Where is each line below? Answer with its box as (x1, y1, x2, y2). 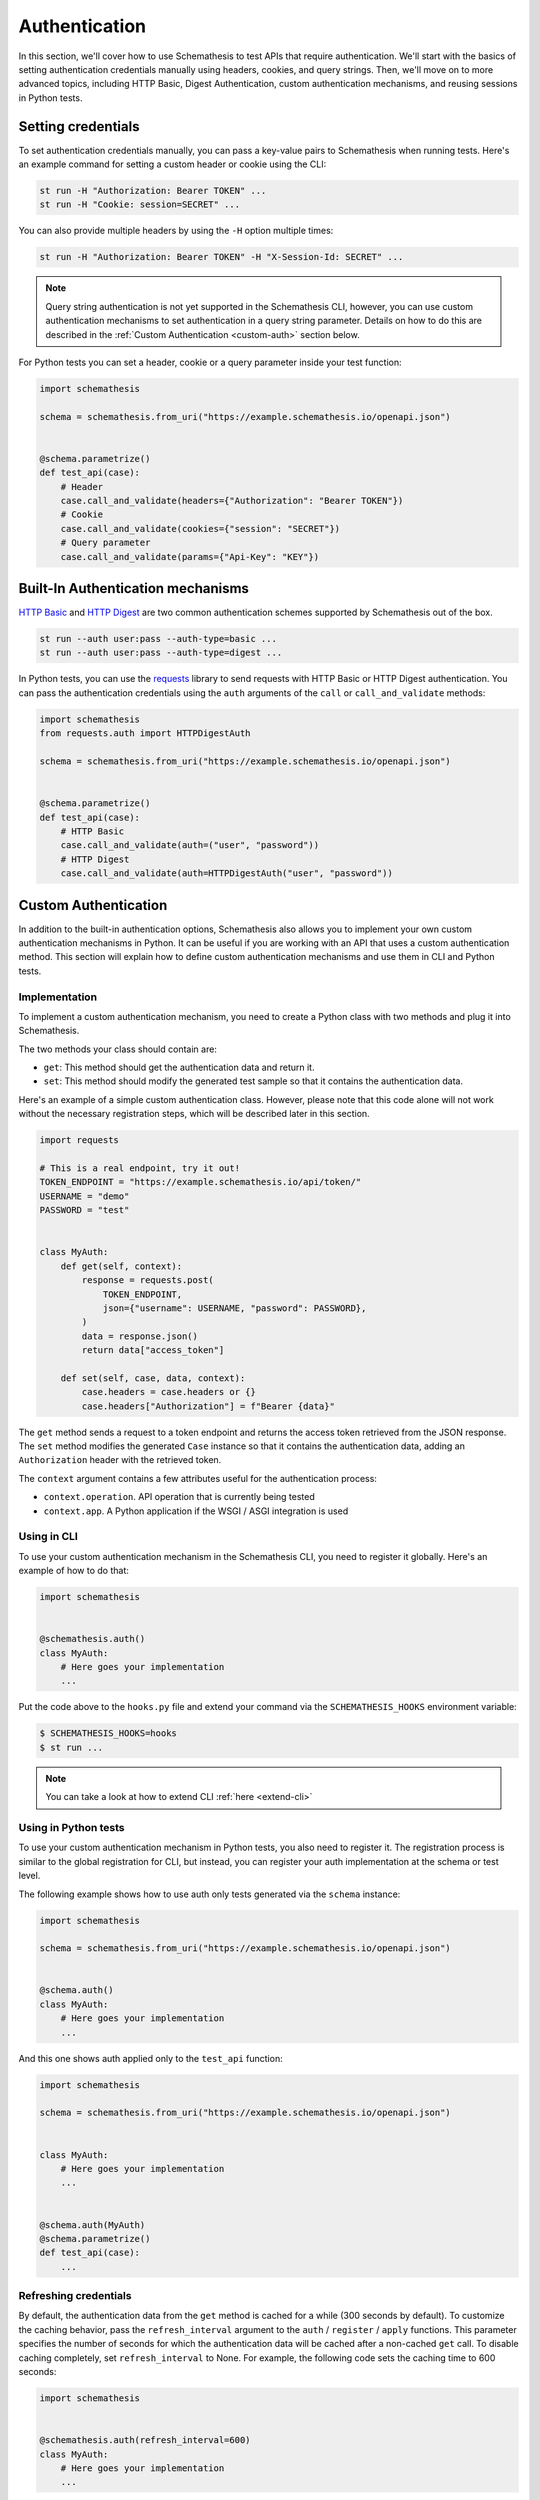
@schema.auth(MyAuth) (39, 2219, 146, 2230)
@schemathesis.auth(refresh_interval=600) (39, 2435, 251, 2446)
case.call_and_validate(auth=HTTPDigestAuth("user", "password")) (60, 868, 394, 879)
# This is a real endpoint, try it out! (39, 1163, 240, 1174)
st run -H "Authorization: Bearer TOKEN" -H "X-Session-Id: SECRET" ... (39, 251, 404, 263)
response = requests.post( (81, 1275, 214, 1286)
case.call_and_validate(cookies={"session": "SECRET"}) (60, 523, 341, 534)
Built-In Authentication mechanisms (18, 580, 250, 597)
